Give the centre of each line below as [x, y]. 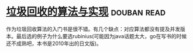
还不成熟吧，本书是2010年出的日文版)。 [54, 43]
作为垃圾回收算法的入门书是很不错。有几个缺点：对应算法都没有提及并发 [93, 29]
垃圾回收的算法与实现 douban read [86, 12]
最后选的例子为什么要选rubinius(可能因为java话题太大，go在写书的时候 [101, 36]
